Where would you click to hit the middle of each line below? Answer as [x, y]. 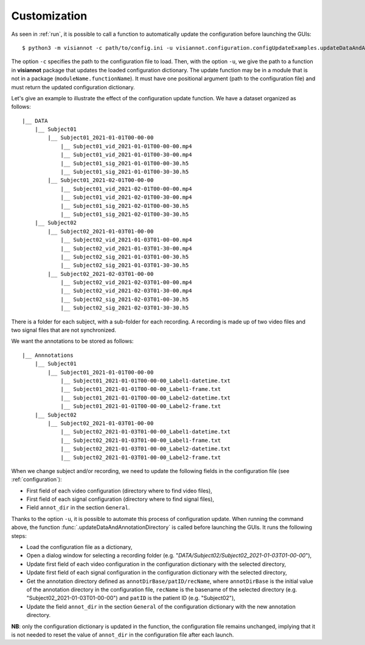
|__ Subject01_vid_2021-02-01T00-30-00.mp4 [126, 197]
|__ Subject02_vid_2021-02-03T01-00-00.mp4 [126, 282]
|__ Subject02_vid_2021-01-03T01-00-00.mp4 [126, 240]
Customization [49, 16]
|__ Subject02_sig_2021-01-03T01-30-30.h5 [125, 265]
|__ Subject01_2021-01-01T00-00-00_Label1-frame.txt [141, 389]
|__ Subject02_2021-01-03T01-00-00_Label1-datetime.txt [145, 432]
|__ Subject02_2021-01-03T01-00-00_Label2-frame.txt [141, 457]
